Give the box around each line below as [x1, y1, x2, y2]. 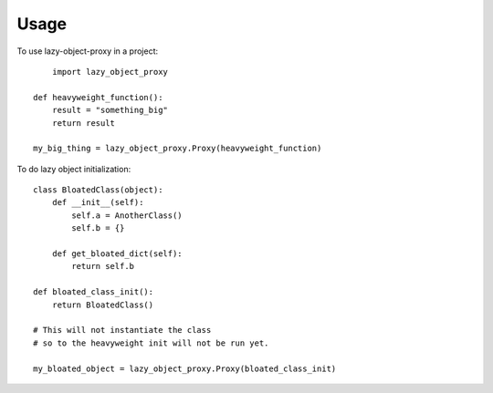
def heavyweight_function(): [33, 92, 163, 102]
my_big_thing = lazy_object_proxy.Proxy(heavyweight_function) [33, 143, 322, 154]
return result [51, 118, 116, 128]
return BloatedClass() [51, 299, 154, 310]
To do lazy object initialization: [16, 163, 131, 174]
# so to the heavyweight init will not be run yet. [33, 337, 269, 348]
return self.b [71, 261, 135, 272]
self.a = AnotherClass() [71, 210, 183, 221]
